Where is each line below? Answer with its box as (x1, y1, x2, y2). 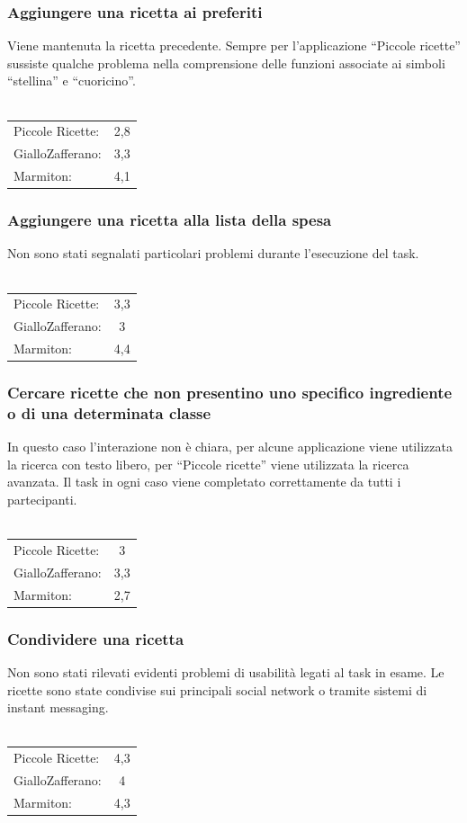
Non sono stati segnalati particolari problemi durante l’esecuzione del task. (7, 244, 419, 263)
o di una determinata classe (7, 401, 211, 424)
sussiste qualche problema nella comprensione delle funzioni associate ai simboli (7, 53, 445, 72)
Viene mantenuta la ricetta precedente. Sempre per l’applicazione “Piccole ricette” (7, 36, 461, 55)
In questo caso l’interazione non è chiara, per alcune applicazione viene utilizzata (7, 437, 453, 456)
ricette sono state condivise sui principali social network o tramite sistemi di (7, 680, 427, 699)
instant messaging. (7, 698, 109, 717)
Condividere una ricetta (7, 627, 184, 649)
